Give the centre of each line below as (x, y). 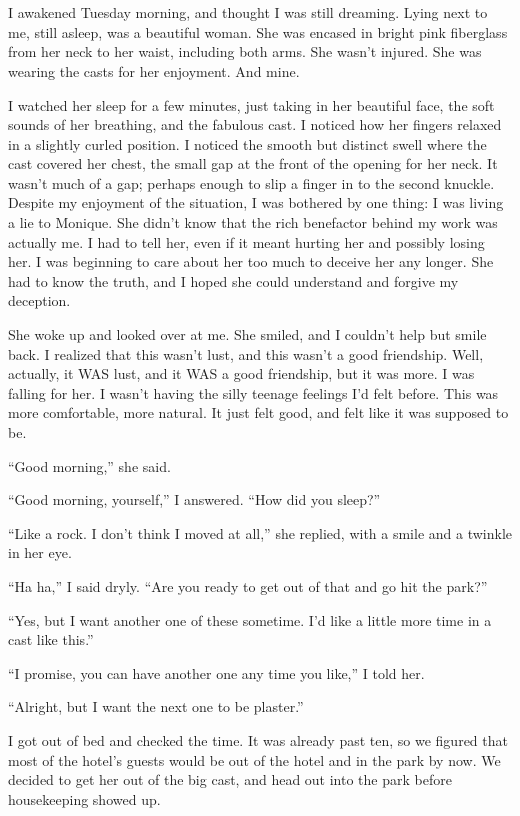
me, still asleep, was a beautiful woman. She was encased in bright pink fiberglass (258, 31)
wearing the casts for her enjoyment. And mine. (154, 70)
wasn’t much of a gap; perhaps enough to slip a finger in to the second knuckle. (251, 182)
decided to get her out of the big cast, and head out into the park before (230, 779)
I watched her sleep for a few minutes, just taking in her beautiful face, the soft (251, 104)
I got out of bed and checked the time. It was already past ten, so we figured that (258, 739)
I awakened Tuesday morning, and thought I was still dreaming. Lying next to (248, 12)
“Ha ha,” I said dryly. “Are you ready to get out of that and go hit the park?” (248, 585)
